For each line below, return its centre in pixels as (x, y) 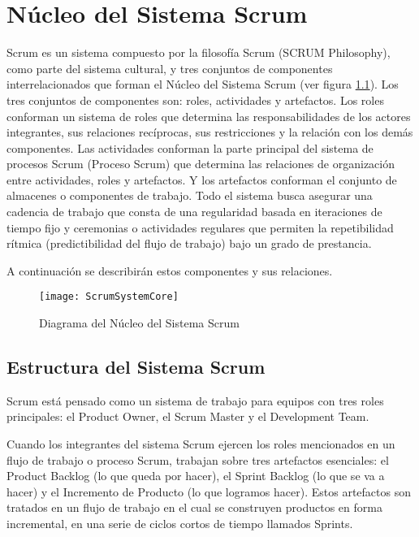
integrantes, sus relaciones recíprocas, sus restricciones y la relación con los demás (210, 132)
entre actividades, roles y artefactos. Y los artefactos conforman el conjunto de (202, 179)
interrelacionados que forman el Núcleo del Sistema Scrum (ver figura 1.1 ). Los (203, 84)
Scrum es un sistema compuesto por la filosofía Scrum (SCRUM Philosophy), (199, 52)
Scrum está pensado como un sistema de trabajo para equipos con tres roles (195, 400)
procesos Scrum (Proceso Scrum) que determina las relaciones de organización (201, 164)
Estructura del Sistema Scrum (136, 367)
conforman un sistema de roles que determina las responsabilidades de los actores (209, 116)
